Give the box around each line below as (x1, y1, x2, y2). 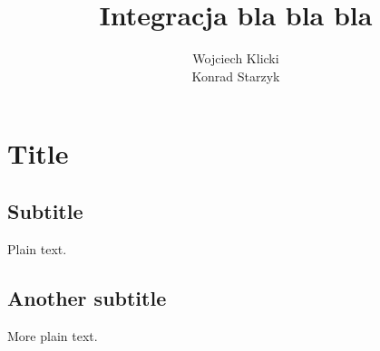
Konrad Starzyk (191, 66, 280, 85)
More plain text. (7, 326, 98, 345)
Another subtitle (7, 283, 167, 311)
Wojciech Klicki (192, 49, 279, 68)
